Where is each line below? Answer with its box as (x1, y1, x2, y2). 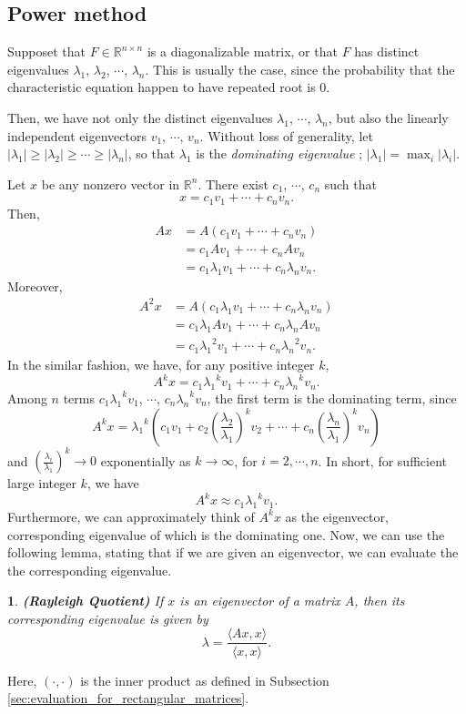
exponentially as (100, 451, 191, 470)
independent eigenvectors (7, 126, 147, 145)
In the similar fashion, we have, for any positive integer (7, 355, 315, 374)
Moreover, (7, 276, 63, 295)
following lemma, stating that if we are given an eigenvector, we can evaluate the (7, 543, 459, 562)
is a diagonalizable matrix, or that (147, 42, 338, 61)
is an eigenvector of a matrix (179, 591, 340, 610)
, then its (354, 591, 405, 610)
